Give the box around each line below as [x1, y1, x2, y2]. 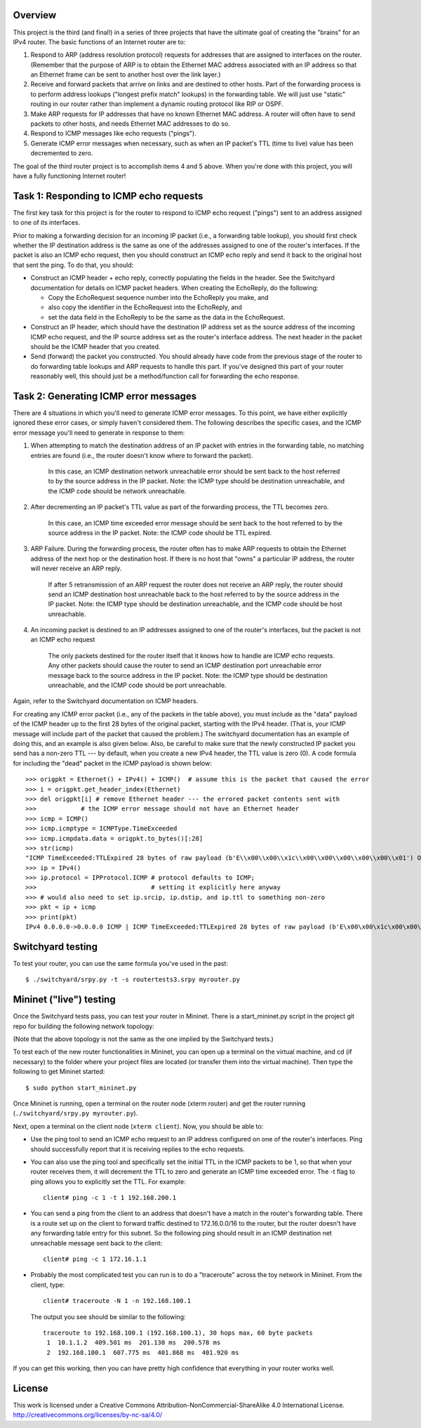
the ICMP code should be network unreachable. [48, 487, 187, 495]
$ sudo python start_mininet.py [25, 1084, 137, 1092]
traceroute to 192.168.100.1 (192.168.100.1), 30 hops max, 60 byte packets [43, 1328, 314, 1337]
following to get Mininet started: [13, 1068, 105, 1076]
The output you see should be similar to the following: [30, 1312, 186, 1321]
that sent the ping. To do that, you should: [13, 261, 134, 269]
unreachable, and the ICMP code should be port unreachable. [48, 681, 227, 690]
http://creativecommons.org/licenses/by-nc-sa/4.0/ [13, 1410, 163, 1419]
